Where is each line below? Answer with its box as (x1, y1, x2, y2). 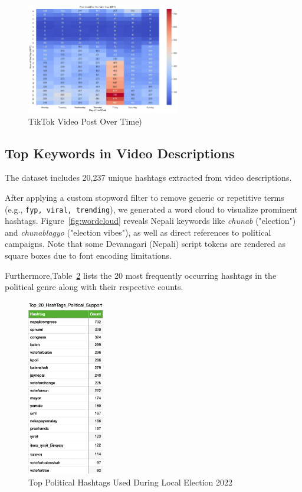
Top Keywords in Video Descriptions (5, 144, 235, 162)
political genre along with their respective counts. (5, 281, 183, 293)
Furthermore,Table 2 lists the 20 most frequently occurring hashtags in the (5, 269, 277, 281)
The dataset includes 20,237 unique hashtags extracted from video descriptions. (5, 171, 292, 184)
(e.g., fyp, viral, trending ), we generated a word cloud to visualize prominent (5, 203, 298, 215)
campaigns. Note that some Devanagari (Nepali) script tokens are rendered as (5, 237, 285, 250)
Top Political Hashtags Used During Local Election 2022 (28, 476, 232, 488)
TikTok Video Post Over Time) (28, 115, 142, 127)
